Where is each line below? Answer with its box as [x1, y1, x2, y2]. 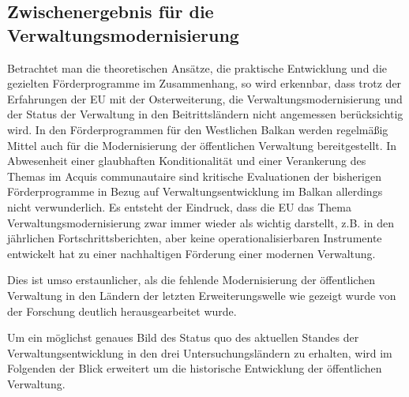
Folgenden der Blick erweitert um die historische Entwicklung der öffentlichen [7, 360, 382, 376]
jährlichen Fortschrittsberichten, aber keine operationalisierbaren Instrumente [7, 230, 382, 246]
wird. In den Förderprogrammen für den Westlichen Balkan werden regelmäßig [7, 121, 388, 137]
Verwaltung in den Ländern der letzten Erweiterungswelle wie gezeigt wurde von [7, 287, 396, 303]
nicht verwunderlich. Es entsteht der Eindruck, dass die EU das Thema [7, 198, 351, 215]
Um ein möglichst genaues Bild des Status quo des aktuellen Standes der [7, 329, 359, 346]
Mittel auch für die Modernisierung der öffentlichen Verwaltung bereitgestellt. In [7, 137, 397, 153]
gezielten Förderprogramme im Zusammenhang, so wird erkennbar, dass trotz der [7, 75, 402, 92]
